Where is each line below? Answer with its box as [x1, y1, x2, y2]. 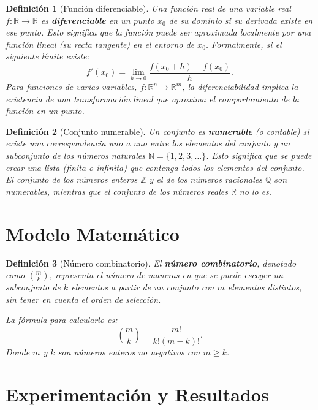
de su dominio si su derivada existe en [168, 13, 313, 26]
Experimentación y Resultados [6, 381, 269, 406]
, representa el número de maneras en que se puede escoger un [49, 268, 283, 281]
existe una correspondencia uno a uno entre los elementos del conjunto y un [6, 137, 290, 150]
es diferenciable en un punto [40, 13, 154, 26]
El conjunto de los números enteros [6, 173, 138, 186]
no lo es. [239, 184, 272, 197]
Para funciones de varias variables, [6, 80, 137, 93]
